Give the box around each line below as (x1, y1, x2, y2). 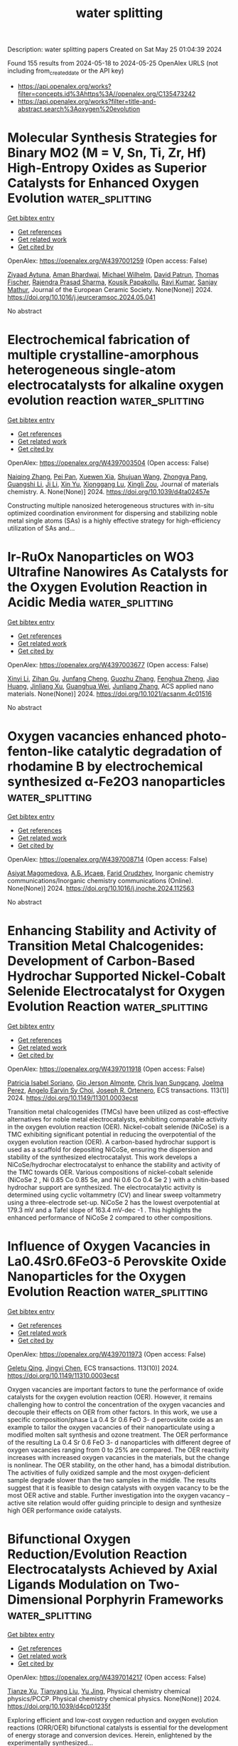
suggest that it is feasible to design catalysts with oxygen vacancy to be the (7, 1483, 229, 1492)
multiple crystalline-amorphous (7, 347, 199, 363)
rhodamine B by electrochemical (7, 758, 203, 774)
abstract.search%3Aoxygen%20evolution (17, 105, 141, 113)
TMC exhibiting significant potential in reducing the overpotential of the (7, 1130, 216, 1139)
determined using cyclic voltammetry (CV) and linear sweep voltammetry (7, 1191, 222, 1199)
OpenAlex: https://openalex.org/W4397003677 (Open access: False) (7, 660, 209, 669)
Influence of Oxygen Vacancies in (7, 1238, 211, 1254)
